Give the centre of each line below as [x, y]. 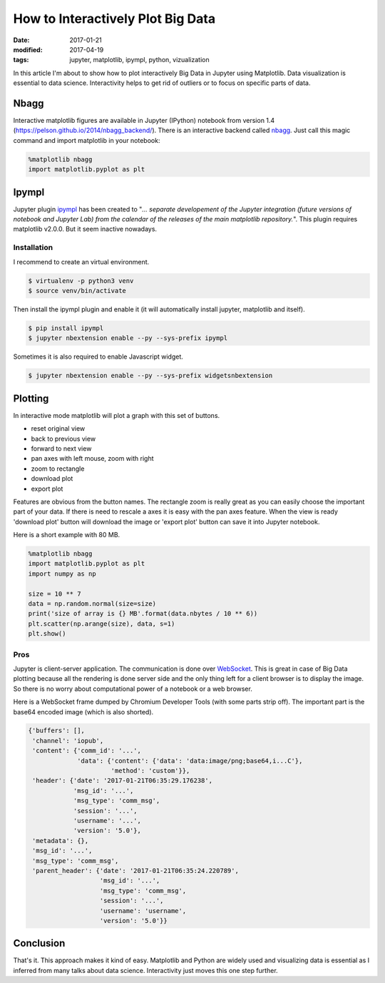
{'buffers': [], [57, 731]
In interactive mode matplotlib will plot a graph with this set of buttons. [117, 415]
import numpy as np [62, 574]
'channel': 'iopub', [68, 740]
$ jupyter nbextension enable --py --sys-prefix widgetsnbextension [150, 376]
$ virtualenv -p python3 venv [81, 281]
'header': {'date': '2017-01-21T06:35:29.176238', [123, 781]
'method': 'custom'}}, [150, 771]
